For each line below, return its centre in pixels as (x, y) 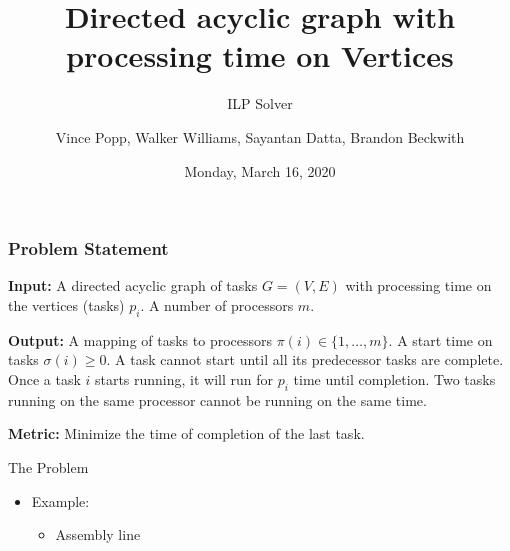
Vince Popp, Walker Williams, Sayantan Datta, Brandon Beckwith (260, 136)
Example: (60, 500)
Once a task (44, 378)
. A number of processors (217, 304)
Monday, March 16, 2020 (260, 170)
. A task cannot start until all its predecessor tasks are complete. (305, 359)
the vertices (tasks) (66, 304)
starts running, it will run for (184, 378)
